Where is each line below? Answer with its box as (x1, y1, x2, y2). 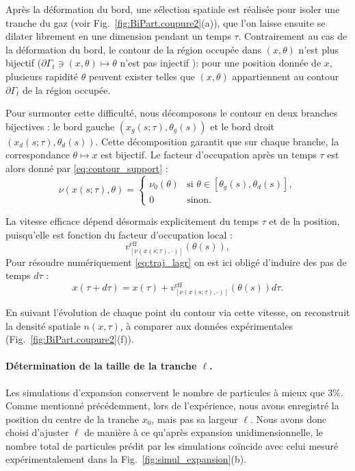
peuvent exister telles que (88, 69, 195, 83)
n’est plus (298, 42, 339, 56)
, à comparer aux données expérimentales (120, 318, 293, 333)
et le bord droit (210, 119, 274, 133)
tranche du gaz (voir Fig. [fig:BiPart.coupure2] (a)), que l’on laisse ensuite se (5, 15, 326, 29)
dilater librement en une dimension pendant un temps (5, 29, 231, 43)
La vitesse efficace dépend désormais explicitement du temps (5, 214, 259, 228)
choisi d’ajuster (5, 425, 69, 439)
